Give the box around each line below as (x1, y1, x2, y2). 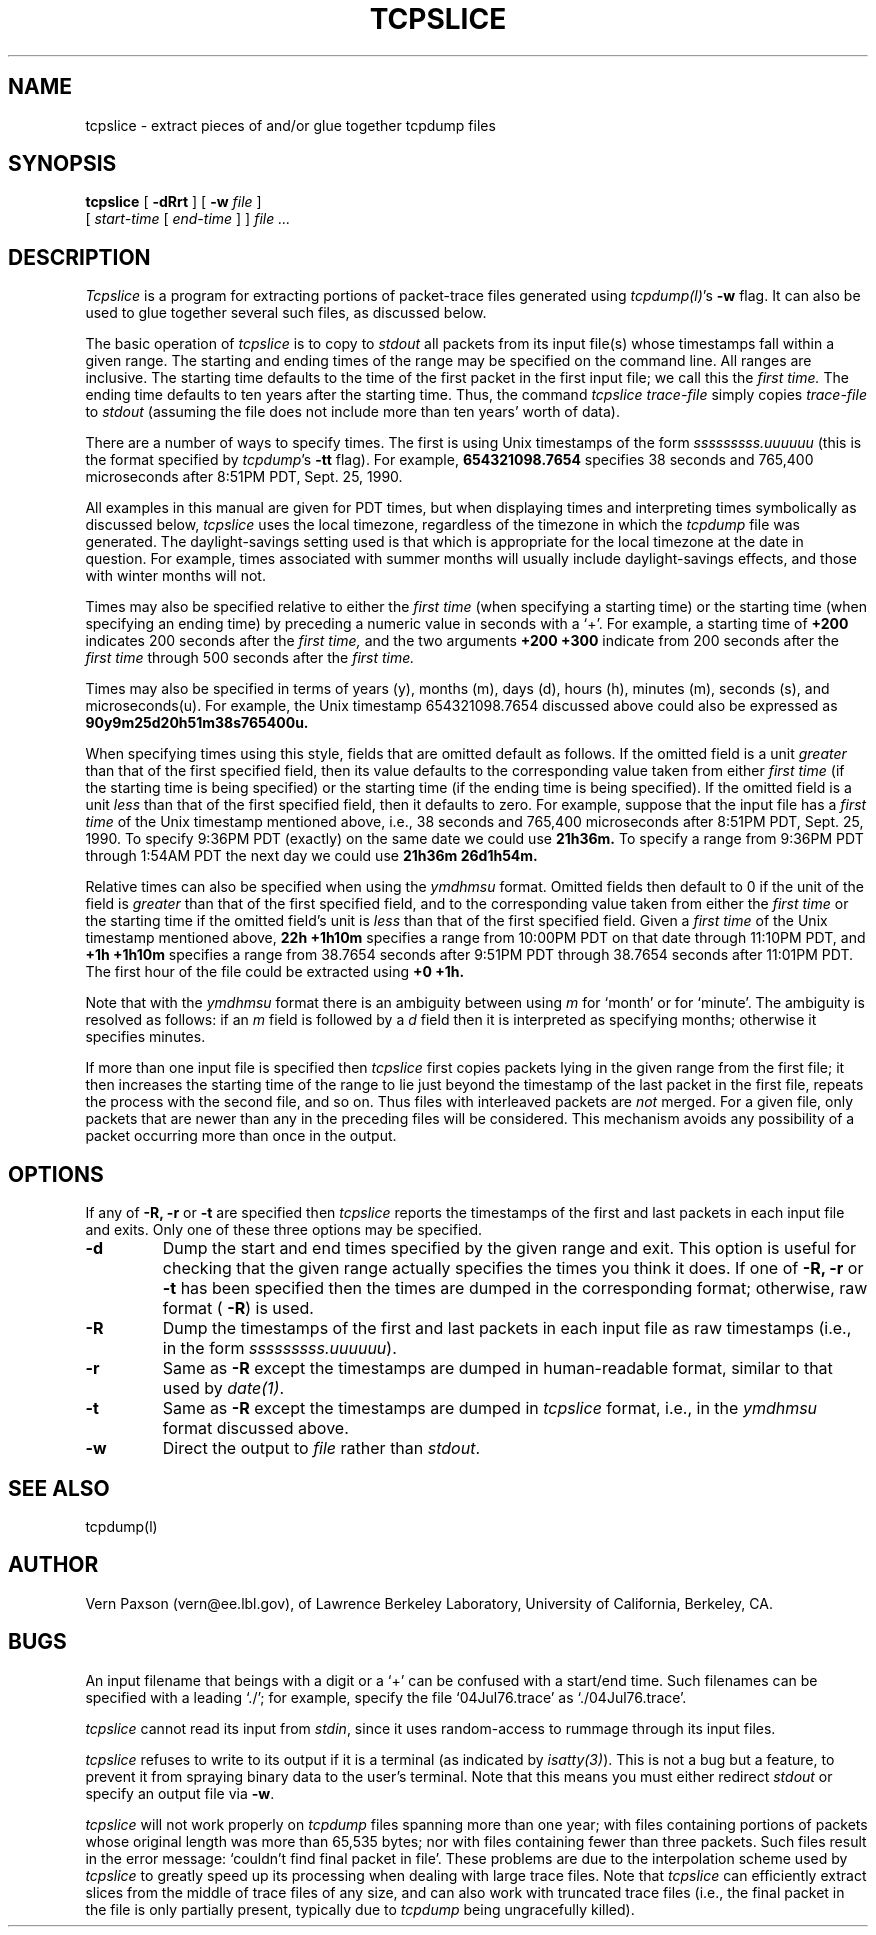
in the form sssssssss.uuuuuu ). (162, 1338, 397, 1359)
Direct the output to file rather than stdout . (162, 1438, 481, 1459)
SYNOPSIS (8, 151, 117, 177)
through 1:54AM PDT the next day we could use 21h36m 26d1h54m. (85, 847, 538, 865)
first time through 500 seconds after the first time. (85, 649, 415, 667)
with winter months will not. (85, 567, 266, 585)
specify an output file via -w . (85, 1784, 275, 1802)
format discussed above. (162, 1418, 349, 1439)
